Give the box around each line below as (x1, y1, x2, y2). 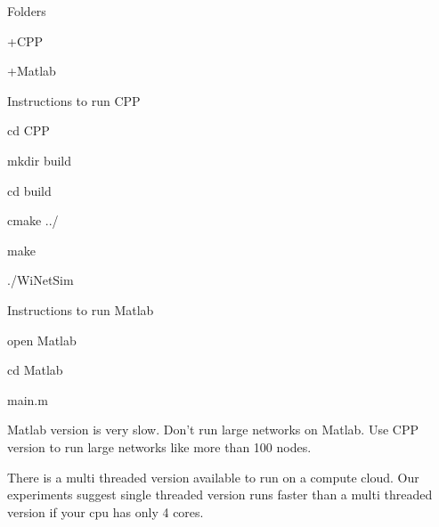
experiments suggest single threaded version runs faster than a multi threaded (7, 485, 433, 504)
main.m (7, 390, 48, 409)
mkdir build (7, 150, 72, 169)
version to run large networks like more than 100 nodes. (7, 437, 312, 456)
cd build (7, 181, 52, 199)
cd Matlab (7, 361, 63, 379)
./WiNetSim (7, 271, 74, 289)
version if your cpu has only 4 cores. (7, 502, 204, 521)
